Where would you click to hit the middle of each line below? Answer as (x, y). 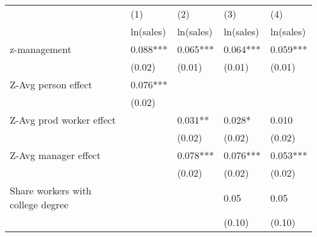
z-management (41, 49)
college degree (39, 204)
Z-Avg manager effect (55, 155)
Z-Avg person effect (51, 84)
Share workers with (51, 190)
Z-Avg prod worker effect (63, 120)
